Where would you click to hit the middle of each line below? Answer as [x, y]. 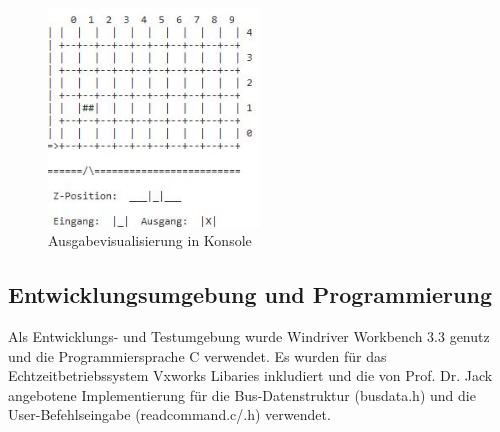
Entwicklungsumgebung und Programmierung [250, 294]
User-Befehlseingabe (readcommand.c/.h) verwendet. [169, 414]
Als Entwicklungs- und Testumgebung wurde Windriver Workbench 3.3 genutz [249, 336]
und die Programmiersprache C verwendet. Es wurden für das [197, 355]
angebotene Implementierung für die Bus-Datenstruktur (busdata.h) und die [242, 394]
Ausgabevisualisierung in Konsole [150, 240]
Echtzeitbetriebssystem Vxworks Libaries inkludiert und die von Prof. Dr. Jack [250, 375]
